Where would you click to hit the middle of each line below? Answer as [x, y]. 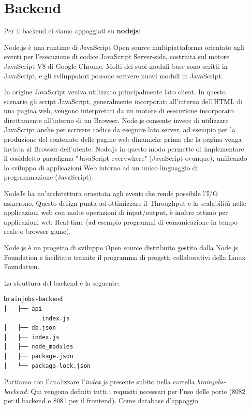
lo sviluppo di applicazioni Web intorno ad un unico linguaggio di [101, 167]
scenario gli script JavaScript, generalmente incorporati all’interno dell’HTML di [123, 101]
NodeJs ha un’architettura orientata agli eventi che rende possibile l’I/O [111, 193]
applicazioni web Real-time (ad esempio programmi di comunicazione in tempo [121, 221]
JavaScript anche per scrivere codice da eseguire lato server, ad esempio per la [120, 129]
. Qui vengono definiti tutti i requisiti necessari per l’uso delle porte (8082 [136, 391]
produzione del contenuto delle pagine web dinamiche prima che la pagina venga [123, 139]
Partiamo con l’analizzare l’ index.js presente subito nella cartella [99, 382]
